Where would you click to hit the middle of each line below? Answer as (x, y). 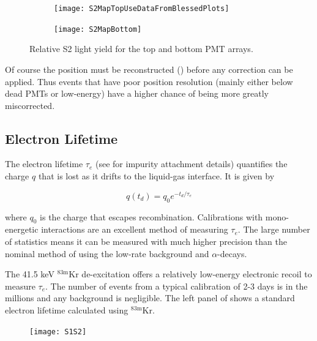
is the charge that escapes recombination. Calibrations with (151, 216)
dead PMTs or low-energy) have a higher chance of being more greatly (137, 93)
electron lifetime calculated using (67, 309)
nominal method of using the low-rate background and (107, 253)
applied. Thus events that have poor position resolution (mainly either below (149, 81)
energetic (22, 229)
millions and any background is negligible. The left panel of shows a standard (150, 298)
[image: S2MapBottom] (98, 29)
